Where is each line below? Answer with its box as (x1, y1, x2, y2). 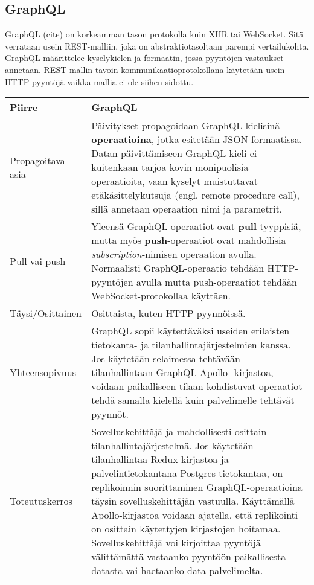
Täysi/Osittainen (10, 306, 82, 321)
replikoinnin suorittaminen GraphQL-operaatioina (91, 480, 303, 494)
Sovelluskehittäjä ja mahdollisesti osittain (91, 424, 267, 439)
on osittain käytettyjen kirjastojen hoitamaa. (91, 522, 281, 536)
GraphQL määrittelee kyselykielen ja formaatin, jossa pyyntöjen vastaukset (5, 51, 284, 64)
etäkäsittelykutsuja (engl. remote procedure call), (91, 188, 300, 202)
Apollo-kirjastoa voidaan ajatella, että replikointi (91, 508, 298, 522)
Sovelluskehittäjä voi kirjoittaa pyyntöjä (91, 535, 261, 550)
